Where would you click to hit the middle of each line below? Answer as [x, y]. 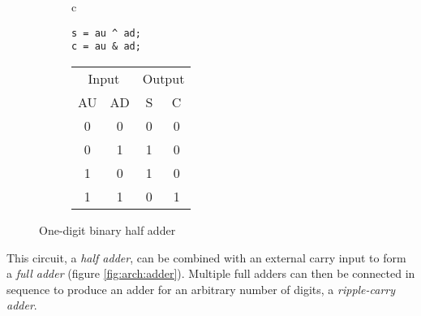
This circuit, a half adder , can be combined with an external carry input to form [206, 257]
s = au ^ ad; [106, 33]
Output [163, 78]
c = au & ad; [106, 47]
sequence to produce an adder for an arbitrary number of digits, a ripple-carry [201, 289]
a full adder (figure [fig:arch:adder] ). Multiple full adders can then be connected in [211, 273]
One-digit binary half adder [107, 229]
